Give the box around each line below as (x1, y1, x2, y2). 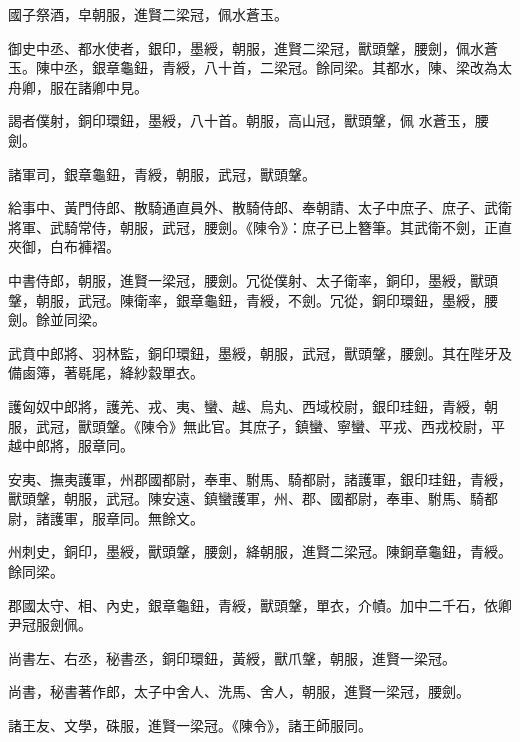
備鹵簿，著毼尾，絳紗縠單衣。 (8, 362, 204, 383)
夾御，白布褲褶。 (8, 236, 120, 257)
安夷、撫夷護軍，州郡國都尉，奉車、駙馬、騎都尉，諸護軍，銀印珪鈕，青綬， (8, 468, 512, 489)
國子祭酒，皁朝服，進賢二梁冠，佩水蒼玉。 (8, 4, 288, 24)
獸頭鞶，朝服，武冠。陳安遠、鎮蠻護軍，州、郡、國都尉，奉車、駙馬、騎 (8, 488, 484, 509)
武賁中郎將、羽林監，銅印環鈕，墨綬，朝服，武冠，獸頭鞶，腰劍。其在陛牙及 (8, 342, 512, 363)
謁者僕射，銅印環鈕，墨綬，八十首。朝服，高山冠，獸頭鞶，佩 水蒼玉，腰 (8, 110, 489, 131)
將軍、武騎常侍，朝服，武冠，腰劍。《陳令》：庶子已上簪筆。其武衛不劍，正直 (8, 216, 512, 237)
